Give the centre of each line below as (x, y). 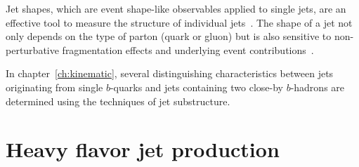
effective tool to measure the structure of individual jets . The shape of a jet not (179, 22)
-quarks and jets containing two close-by (196, 87)
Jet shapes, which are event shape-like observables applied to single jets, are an (176, 8)
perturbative (32, 49)
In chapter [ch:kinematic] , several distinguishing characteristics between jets (170, 73)
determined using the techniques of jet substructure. (118, 101)
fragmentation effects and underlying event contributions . (188, 49)
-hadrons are (318, 87)
